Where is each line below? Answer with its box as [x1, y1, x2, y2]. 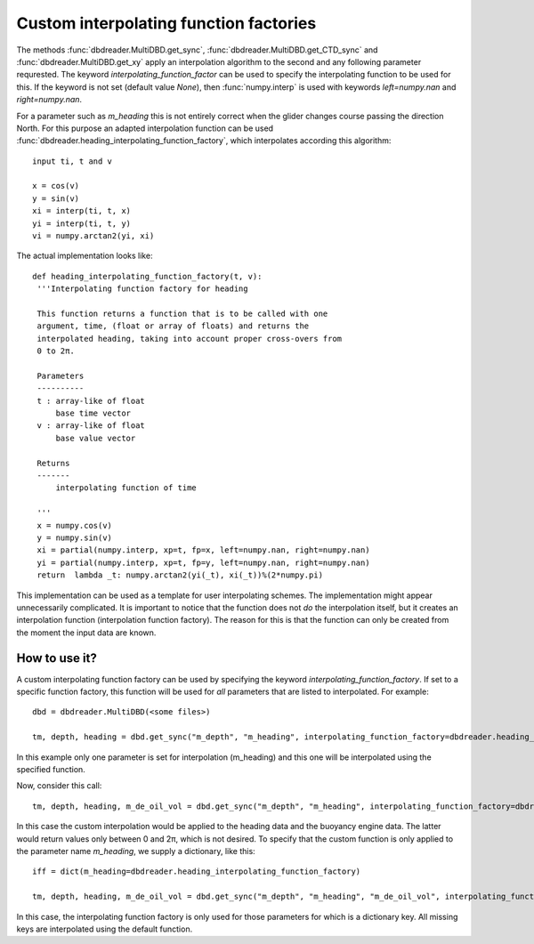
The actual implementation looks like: [16, 250, 153, 262]
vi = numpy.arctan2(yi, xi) [32, 231, 155, 241]
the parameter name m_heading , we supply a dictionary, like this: [16, 845, 255, 856]
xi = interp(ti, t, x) [32, 206, 132, 216]
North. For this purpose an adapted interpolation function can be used [16, 123, 274, 133]
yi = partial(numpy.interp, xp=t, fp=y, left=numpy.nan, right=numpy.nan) [36, 557, 370, 568]
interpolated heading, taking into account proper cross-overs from [36, 334, 343, 343]
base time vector [55, 408, 132, 418]
